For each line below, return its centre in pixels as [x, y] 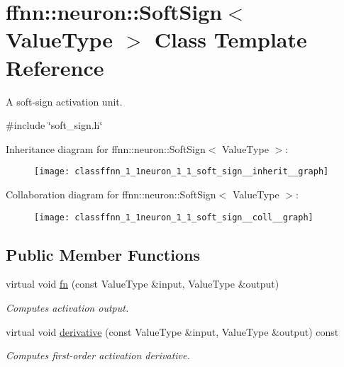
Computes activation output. [67, 307]
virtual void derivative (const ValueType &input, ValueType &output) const [172, 331]
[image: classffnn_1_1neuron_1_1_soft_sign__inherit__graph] [182, 172]
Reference [55, 67]
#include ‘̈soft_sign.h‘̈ [54, 125]
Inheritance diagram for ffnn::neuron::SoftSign [106, 148]
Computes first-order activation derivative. [98, 355]
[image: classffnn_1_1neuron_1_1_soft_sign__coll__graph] [174, 217]
